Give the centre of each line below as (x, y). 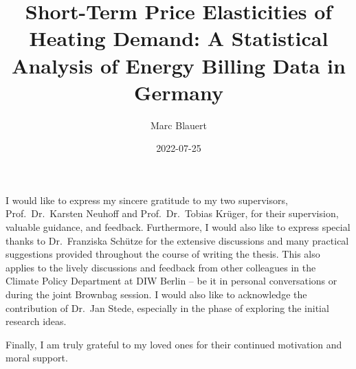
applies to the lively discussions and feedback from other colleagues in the (161, 267)
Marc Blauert (179, 125)
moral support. (37, 358)
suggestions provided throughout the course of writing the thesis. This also (163, 254)
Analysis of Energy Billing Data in (179, 65)
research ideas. (36, 321)
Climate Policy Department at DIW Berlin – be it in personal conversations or (171, 281)
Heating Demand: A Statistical (179, 38)
